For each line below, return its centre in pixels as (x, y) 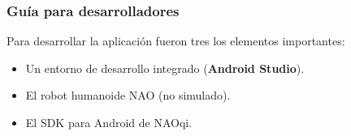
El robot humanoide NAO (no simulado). (128, 95)
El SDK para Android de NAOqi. (109, 122)
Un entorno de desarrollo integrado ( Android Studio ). (165, 68)
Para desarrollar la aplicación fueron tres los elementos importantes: (176, 41)
